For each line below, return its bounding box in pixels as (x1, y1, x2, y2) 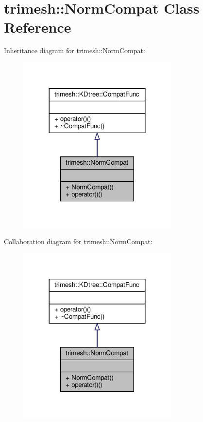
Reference (4, 17, 71, 37)
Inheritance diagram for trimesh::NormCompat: (4, 45, 145, 56)
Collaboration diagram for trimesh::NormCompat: (4, 236, 152, 246)
